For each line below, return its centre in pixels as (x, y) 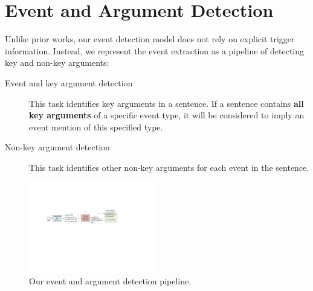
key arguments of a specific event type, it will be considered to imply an (167, 115)
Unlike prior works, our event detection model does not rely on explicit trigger (150, 39)
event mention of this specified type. (96, 126)
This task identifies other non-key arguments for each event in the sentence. (169, 167)
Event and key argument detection (69, 82)
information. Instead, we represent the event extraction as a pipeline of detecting (155, 50)
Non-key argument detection (57, 147)
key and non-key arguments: (57, 62)
